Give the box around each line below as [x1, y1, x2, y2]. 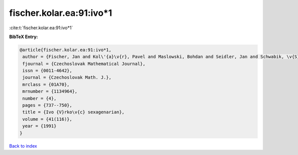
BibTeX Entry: [9, 34, 38, 40]
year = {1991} [22, 123, 57, 129]
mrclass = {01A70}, [22, 82, 70, 87]
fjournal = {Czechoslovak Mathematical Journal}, [22, 61, 146, 66]
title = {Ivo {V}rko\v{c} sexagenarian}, [22, 109, 125, 115]
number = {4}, [22, 96, 57, 101]
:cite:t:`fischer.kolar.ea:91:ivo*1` [9, 25, 73, 31]
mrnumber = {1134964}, [22, 89, 78, 94]
